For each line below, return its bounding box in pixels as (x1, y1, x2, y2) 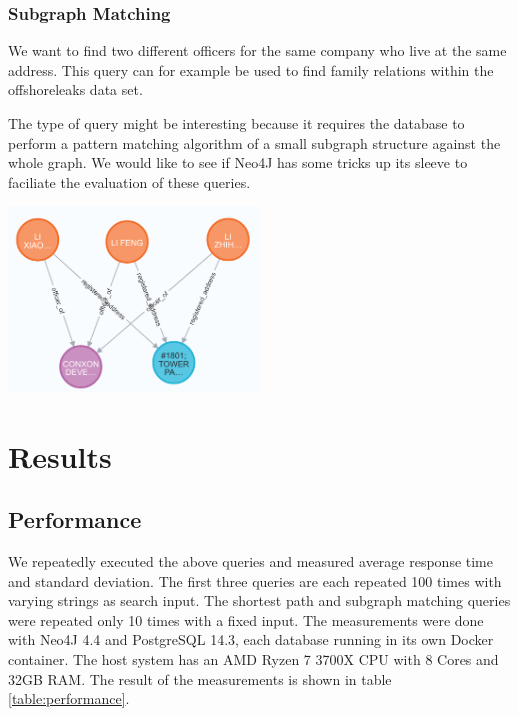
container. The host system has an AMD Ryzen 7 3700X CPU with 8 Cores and (8, 648, 499, 669)
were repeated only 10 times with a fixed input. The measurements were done (8, 609, 484, 630)
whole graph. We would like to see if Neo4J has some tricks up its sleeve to (8, 152, 468, 173)
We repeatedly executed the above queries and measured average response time (8, 550, 493, 571)
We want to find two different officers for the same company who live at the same (8, 40, 507, 61)
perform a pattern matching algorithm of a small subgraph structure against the (8, 132, 501, 153)
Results (8, 435, 112, 476)
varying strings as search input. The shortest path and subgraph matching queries (8, 590, 511, 611)
